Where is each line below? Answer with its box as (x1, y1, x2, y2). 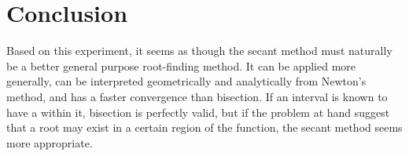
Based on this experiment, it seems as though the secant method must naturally (6, 42, 392, 59)
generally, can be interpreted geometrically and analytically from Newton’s (6, 73, 367, 89)
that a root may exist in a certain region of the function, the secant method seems (6, 119, 403, 136)
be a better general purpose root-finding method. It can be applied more (6, 57, 356, 74)
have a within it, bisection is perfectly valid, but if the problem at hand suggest (6, 103, 390, 120)
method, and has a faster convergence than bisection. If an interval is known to (6, 88, 388, 104)
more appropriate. (6, 134, 93, 151)
